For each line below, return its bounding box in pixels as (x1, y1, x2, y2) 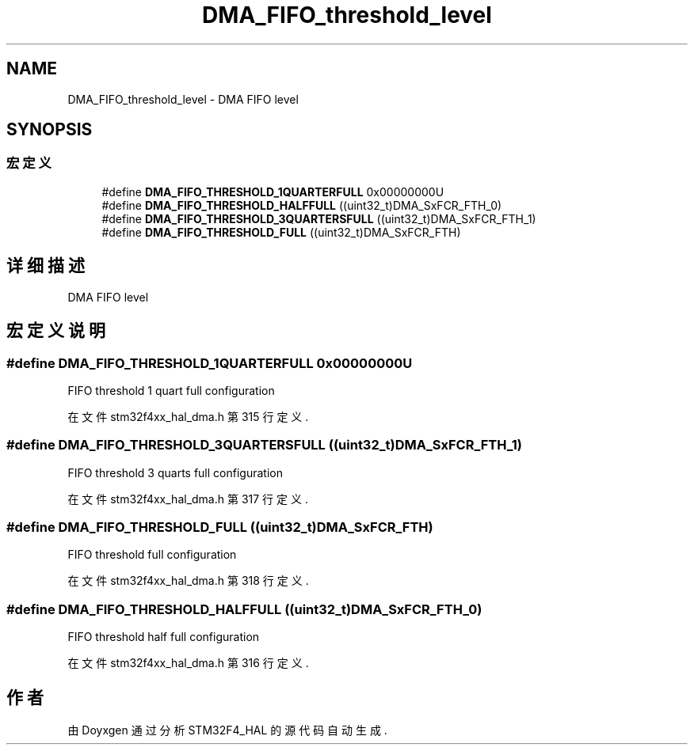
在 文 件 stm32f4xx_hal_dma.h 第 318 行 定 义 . (67, 574, 309, 588)
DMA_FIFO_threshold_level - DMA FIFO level (67, 92, 299, 106)
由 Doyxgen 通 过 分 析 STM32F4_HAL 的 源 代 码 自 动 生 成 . (67, 723, 387, 737)
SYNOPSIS (6, 119, 93, 140)
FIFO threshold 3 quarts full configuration (67, 465, 283, 480)
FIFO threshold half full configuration (67, 630, 260, 644)
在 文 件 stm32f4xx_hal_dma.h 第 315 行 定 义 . (67, 409, 309, 423)
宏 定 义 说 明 (6, 321, 105, 341)
